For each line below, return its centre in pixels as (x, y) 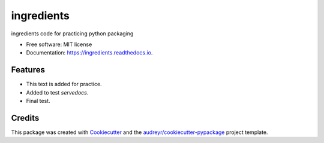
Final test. (38, 101)
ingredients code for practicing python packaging (72, 34)
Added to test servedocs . (57, 92)
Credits (25, 118)
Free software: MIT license (59, 44)
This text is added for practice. (64, 84)
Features (28, 70)
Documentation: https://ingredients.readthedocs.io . (89, 53)
